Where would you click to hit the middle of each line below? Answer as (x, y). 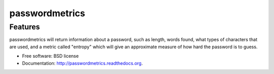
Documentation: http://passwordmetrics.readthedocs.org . (82, 63)
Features (25, 27)
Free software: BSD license (50, 56)
